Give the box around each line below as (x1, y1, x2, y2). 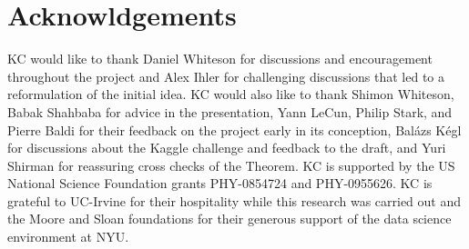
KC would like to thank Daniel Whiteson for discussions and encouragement (7, 49, 433, 68)
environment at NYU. (7, 227, 129, 246)
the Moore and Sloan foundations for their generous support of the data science (7, 209, 452, 228)
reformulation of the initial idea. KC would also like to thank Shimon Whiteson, (7, 85, 454, 104)
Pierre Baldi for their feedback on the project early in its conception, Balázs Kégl (7, 120, 462, 139)
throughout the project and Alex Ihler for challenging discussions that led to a (7, 66, 445, 85)
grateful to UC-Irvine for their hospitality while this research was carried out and (7, 191, 462, 210)
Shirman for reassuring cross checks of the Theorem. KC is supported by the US (7, 155, 455, 174)
